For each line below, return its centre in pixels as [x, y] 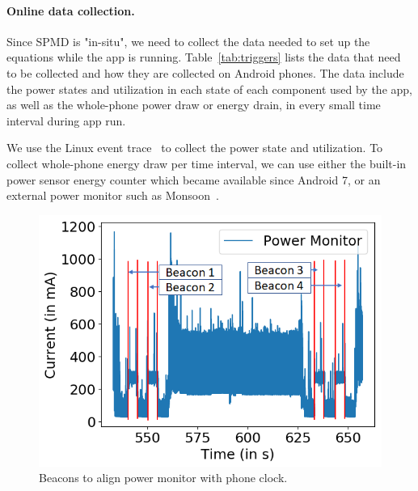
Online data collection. [71, 10]
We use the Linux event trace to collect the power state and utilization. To [195, 148]
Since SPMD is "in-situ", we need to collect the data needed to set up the [188, 41]
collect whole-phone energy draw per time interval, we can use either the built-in [207, 163]
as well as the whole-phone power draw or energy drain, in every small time [194, 105]
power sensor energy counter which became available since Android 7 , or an [194, 179]
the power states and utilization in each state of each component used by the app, [209, 89]
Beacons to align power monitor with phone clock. [163, 478]
